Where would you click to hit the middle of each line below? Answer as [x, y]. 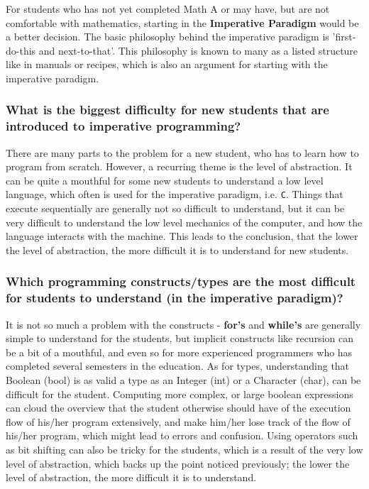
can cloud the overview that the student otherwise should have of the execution [178, 408]
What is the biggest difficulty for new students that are [167, 110]
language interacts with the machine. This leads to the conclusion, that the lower [182, 236]
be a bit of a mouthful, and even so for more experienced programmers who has [179, 352]
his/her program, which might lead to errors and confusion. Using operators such [182, 435]
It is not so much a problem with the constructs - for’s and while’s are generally [183, 324]
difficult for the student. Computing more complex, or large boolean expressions [180, 394]
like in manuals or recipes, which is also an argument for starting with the [167, 64]
